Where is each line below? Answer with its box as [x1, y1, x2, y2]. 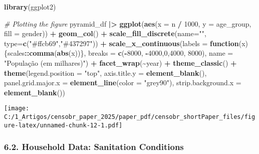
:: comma [25, 48, 55, 58]
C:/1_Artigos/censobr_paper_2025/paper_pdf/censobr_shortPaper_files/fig [4, 113, 255, 120]
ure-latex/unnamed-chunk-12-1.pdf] [4, 121, 123, 129]
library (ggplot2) [4, 2, 56, 12]
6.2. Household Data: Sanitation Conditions [4, 140, 184, 153]
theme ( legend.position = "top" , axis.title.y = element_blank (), [4, 67, 207, 78]
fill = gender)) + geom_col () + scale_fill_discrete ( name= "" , [4, 28, 206, 39]
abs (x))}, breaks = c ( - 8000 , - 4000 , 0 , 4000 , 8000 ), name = [57, 48, 233, 58]
